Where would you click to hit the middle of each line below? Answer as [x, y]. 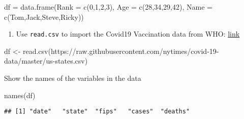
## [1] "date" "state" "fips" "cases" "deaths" [97, 112]
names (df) [20, 95]
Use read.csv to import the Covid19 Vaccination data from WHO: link [128, 34]
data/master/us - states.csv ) [46, 61]
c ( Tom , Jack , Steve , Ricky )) [44, 17]
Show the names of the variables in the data [73, 78]
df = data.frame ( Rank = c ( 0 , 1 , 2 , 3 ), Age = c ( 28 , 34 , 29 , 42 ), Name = [108, 7]
